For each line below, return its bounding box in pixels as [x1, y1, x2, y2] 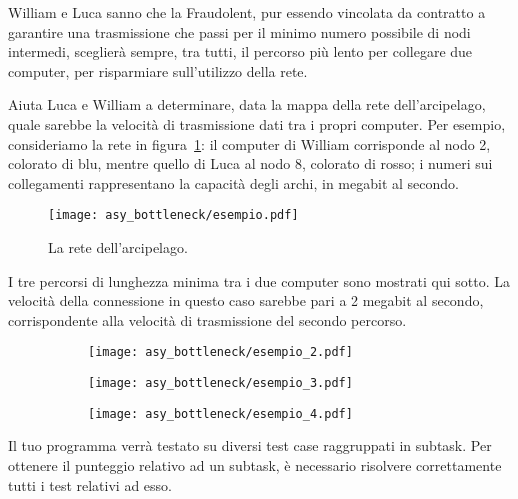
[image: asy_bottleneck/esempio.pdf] [48, 208, 299, 223]
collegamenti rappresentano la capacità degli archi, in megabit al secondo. [8, 172, 459, 193]
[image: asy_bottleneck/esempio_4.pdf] [88, 406, 353, 421]
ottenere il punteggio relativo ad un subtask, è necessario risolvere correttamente [8, 454, 502, 475]
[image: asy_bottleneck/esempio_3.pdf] [88, 376, 353, 391]
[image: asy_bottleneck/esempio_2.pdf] [88, 345, 353, 360]
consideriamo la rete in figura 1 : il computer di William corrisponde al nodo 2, [8, 133, 491, 154]
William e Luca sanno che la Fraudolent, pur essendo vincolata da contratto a [8, 2, 486, 22]
